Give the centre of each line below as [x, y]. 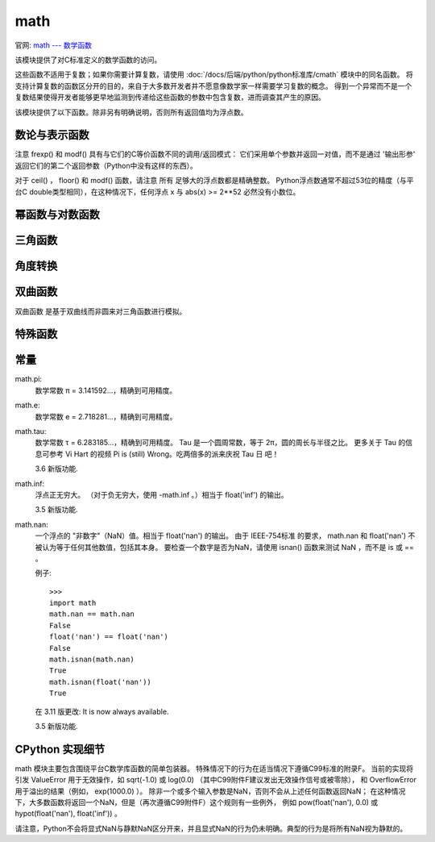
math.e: [27, 405]
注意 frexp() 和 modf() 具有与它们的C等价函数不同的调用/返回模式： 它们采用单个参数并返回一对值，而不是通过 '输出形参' [215, 154]
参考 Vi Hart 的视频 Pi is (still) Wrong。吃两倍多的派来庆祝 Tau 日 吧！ [164, 454]
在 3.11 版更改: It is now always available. [102, 711]
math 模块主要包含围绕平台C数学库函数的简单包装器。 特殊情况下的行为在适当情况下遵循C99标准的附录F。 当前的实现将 [214, 768]
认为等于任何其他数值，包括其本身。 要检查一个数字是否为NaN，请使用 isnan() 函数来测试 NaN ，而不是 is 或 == [228, 547]
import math [73, 603]
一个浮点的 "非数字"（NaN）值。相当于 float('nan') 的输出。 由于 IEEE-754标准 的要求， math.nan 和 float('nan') [221, 536]
